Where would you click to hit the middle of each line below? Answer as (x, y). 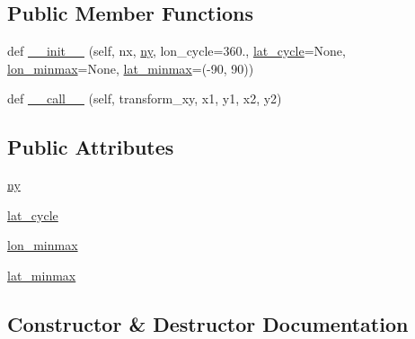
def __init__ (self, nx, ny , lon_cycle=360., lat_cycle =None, (177, 51)
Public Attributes (91, 147)
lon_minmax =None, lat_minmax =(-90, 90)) (131, 68)
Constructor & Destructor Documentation (208, 323)
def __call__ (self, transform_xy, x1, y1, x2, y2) (145, 98)
